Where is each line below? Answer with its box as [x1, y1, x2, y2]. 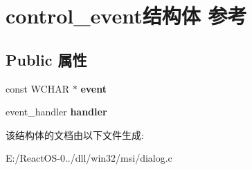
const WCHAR [6, 81, 70, 95]
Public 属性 [6, 48, 87, 70]
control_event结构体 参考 [6, 1, 247, 30]
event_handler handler [6, 104, 107, 119]
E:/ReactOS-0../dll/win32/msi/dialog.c [6, 151, 172, 165]
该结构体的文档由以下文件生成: [6, 127, 144, 142]
